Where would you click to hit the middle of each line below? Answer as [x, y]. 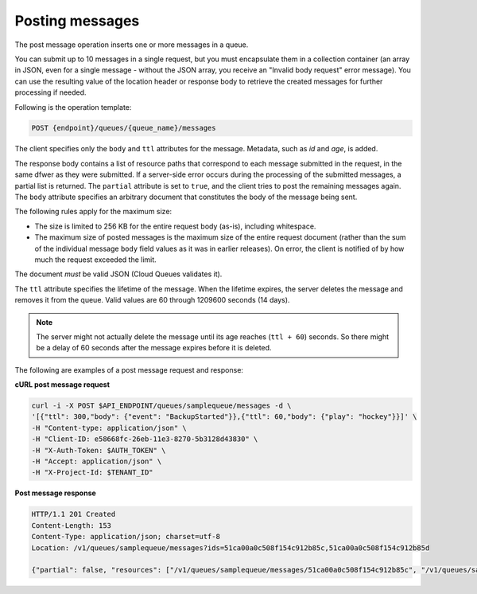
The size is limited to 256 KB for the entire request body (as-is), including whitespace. [175, 226]
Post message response [56, 493]
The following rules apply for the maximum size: [93, 212]
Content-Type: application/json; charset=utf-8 [126, 537]
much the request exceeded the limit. [95, 260]
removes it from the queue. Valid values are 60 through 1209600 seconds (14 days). [152, 300]
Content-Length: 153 [71, 525]
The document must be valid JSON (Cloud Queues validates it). [118, 274]
